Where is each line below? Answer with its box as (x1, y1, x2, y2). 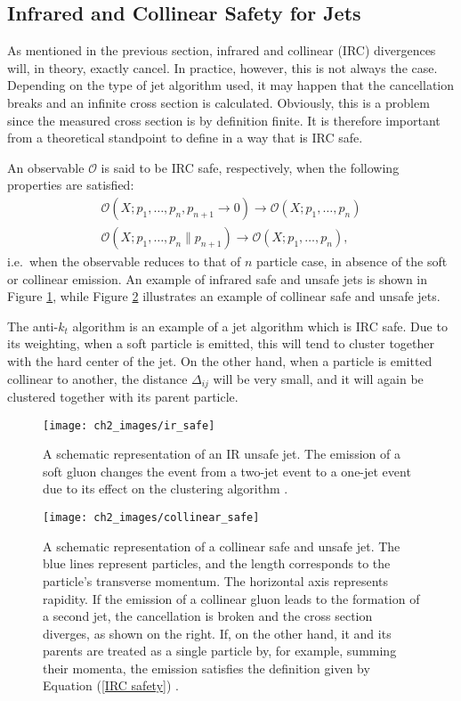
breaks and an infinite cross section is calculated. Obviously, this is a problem (7, 93, 430, 111)
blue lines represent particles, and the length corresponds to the (43, 554, 391, 573)
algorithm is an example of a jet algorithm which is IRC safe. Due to (72, 316, 448, 335)
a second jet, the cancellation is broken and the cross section (43, 607, 373, 625)
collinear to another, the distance (7, 369, 188, 387)
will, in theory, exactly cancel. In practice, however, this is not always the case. (7, 58, 438, 77)
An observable (7, 158, 85, 176)
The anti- (7, 316, 59, 335)
